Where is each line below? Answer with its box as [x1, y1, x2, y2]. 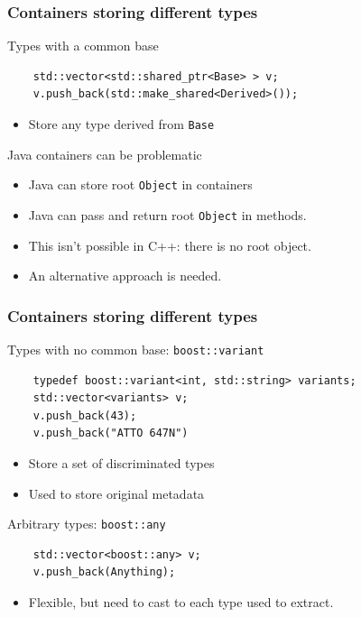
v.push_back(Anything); [32, 566, 176, 579]
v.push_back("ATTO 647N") [32, 427, 189, 440]
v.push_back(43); [32, 409, 137, 422]
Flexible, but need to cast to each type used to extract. [28, 593, 334, 612]
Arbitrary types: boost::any [7, 514, 166, 533]
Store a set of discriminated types [28, 454, 215, 472]
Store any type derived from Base [28, 115, 215, 133]
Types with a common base [7, 36, 159, 55]
